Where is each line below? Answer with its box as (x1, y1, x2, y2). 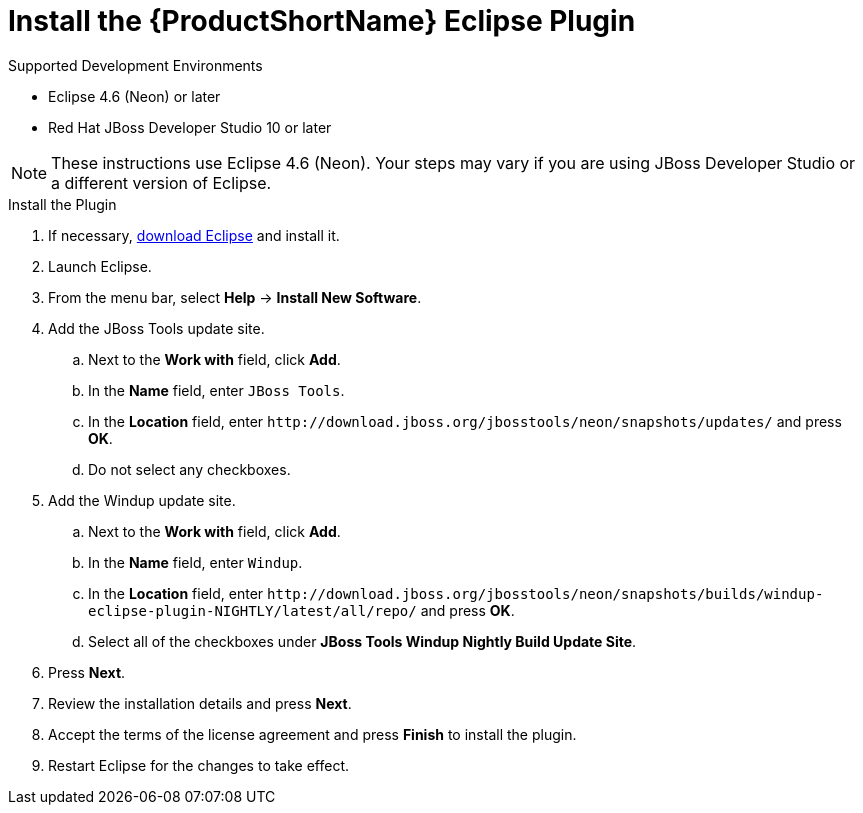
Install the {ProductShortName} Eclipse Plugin (8, 4, 636, 38)
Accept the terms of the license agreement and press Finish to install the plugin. (48, 725, 577, 743)
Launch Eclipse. (48, 257, 152, 275)
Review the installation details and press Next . (48, 694, 352, 712)
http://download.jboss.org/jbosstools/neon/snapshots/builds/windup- (267, 585, 824, 602)
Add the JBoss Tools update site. (48, 319, 265, 337)
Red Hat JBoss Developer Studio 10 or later (48, 118, 332, 136)
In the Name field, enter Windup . (88, 553, 303, 571)
